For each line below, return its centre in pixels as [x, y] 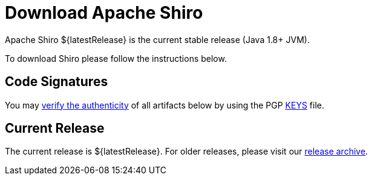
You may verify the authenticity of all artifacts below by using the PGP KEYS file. [165, 105]
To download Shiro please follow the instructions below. [116, 58]
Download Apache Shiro [104, 13]
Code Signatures [57, 82]
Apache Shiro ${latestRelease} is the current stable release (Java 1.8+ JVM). [157, 39]
